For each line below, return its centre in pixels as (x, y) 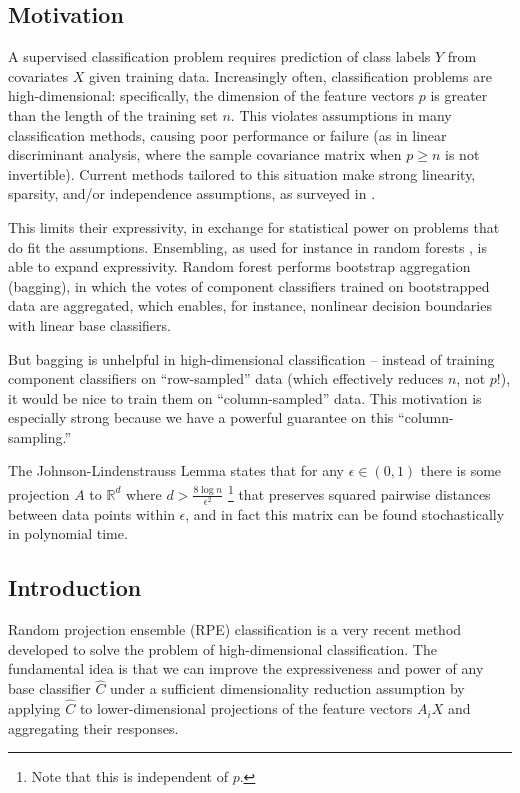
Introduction (75, 587)
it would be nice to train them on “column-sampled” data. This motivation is (245, 397)
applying (34, 708)
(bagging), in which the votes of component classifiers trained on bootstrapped (249, 285)
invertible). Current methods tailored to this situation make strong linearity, (242, 173)
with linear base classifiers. (89, 324)
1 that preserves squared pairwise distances (359, 492)
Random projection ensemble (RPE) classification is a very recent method (235, 629)
